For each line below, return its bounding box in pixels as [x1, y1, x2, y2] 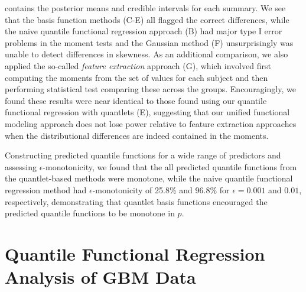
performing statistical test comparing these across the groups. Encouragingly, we [5, 83, 296, 95]
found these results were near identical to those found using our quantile [5, 94, 267, 106]
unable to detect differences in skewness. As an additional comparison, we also [5, 48, 288, 60]
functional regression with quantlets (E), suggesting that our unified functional [5, 106, 290, 118]
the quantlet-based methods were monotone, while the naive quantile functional [5, 172, 293, 184]
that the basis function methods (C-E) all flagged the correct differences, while [5, 13, 289, 25]
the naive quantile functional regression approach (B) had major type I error [5, 25, 282, 37]
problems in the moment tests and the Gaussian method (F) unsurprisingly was [5, 36, 294, 48]
